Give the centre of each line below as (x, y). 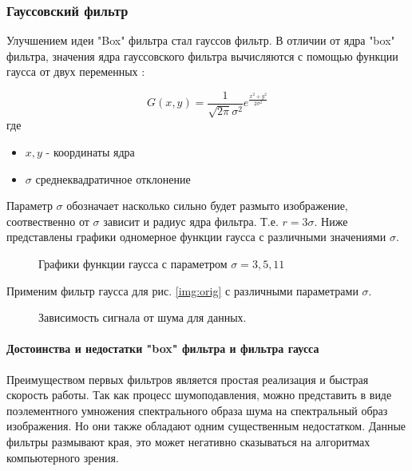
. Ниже (331, 221)
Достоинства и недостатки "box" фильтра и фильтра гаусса (163, 348)
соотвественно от (48, 221)
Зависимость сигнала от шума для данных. (143, 317)
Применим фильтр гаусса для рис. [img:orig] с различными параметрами (182, 290)
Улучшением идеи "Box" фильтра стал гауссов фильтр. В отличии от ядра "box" (201, 40)
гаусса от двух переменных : (76, 71)
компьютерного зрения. (63, 457)
